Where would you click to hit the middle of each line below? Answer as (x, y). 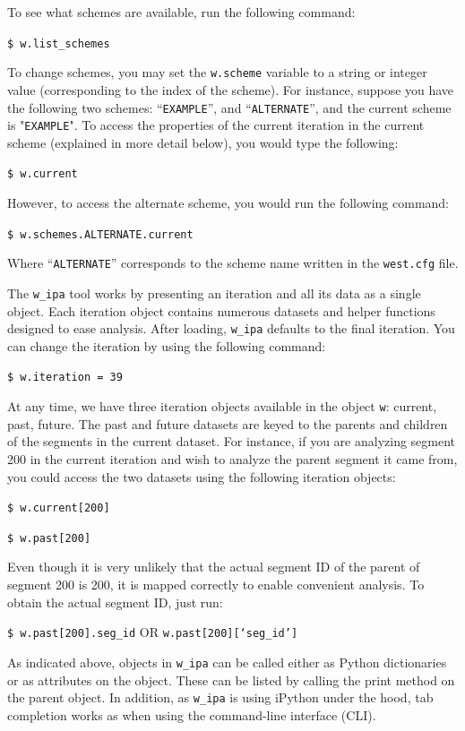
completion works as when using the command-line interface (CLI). (192, 714)
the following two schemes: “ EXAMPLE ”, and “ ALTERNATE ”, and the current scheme (229, 107)
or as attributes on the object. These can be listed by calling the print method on (231, 679)
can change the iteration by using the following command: (167, 345)
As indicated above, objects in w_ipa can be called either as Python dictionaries (227, 662)
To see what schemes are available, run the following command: (181, 12)
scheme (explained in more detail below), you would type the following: (203, 142)
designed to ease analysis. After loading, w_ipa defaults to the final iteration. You (231, 328)
